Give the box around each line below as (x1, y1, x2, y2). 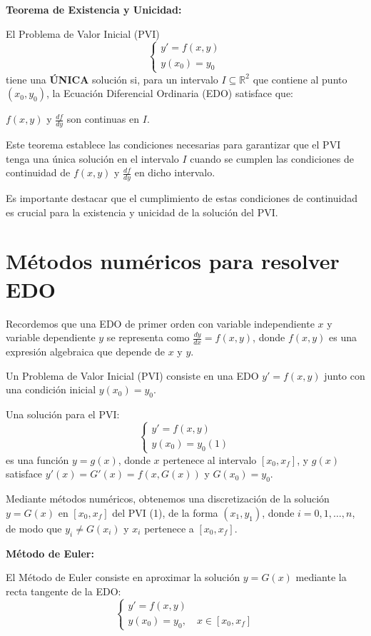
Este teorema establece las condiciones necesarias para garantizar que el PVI (6, 136, 341, 151)
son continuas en (66, 111, 140, 126)
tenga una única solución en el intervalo (6, 151, 179, 166)
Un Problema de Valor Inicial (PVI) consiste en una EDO (6, 368, 259, 383)
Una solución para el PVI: (6, 406, 120, 421)
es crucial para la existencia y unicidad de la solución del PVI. (6, 204, 278, 219)
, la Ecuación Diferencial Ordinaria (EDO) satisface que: (46, 86, 293, 101)
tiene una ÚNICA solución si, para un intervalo (6, 71, 218, 86)
